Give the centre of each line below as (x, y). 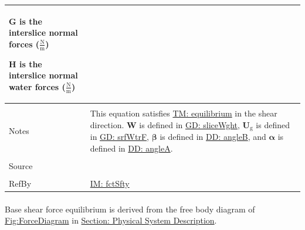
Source (21, 165)
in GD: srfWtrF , (119, 137)
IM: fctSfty (110, 183)
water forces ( (37, 86)
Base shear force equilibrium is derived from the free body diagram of (130, 209)
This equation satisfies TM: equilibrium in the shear (184, 113)
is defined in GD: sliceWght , (189, 124)
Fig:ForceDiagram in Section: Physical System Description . (111, 220)
